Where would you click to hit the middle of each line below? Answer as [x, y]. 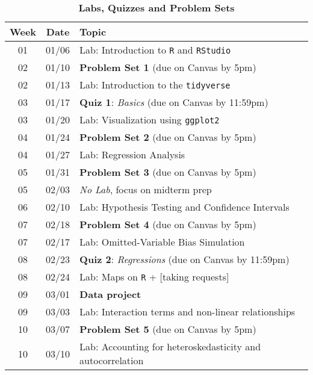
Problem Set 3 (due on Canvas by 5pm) [168, 172]
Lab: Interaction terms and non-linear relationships [187, 311]
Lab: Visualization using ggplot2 [150, 119]
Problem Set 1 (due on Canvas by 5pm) [168, 67]
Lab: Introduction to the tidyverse [155, 85]
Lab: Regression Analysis [132, 154]
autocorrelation [112, 360]
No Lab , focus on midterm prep [146, 189]
